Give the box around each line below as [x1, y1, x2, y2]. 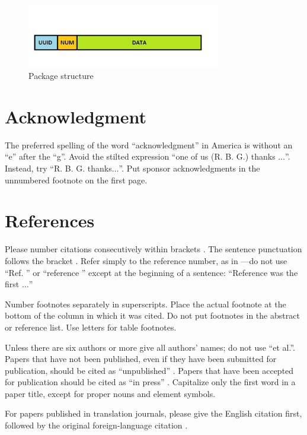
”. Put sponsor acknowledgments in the [119, 162, 260, 174]
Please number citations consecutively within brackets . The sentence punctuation [5, 243, 302, 255]
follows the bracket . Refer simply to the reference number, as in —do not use [5, 254, 287, 266]
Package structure [28, 69, 94, 82]
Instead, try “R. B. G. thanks [5, 162, 112, 174]
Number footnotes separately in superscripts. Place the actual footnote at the [5, 297, 286, 310]
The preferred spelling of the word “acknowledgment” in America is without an [5, 138, 293, 151]
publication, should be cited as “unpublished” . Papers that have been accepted [5, 364, 294, 376]
